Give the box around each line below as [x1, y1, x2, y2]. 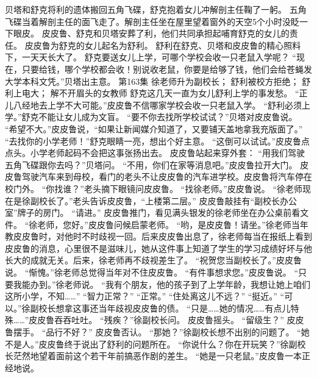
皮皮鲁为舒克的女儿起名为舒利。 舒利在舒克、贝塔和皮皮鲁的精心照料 [24, 38, 301, 51]
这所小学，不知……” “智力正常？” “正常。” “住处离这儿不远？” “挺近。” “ [5, 290, 285, 302]
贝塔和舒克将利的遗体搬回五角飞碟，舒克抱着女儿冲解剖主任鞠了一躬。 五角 [5, 3, 307, 15]
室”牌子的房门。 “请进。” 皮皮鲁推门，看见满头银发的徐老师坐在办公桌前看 [5, 206, 301, 219]
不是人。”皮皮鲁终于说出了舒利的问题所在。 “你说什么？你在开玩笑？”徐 [5, 337, 289, 350]
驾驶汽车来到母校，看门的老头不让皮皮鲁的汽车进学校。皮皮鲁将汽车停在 [21, 170, 312, 183]
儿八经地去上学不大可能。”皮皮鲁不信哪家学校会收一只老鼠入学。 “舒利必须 [5, 98, 302, 111]
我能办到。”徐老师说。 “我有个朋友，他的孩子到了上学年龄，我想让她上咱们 [13, 277, 310, 290]
